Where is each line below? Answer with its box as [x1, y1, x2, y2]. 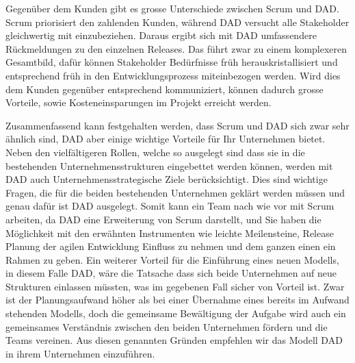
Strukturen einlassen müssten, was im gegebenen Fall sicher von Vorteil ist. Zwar [5, 279, 345, 293]
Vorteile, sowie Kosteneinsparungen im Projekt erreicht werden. [5, 95, 272, 110]
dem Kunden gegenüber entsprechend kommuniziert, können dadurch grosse [5, 82, 324, 96]
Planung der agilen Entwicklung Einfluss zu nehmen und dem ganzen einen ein [5, 239, 336, 253]
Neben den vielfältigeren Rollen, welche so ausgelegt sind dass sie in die [5, 145, 305, 159]
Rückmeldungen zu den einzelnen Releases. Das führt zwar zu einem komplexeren [5, 41, 347, 55]
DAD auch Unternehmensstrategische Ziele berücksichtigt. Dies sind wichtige [5, 172, 328, 186]
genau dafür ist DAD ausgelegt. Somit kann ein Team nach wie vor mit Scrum [5, 199, 334, 213]
